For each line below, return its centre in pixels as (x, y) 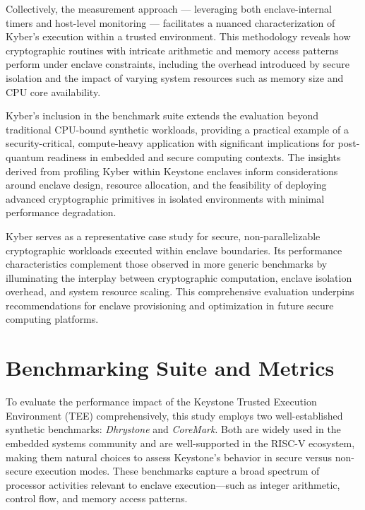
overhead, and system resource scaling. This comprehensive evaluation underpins (180, 291)
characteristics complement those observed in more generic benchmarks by (167, 264)
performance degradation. (61, 212)
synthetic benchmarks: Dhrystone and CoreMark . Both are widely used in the (173, 429)
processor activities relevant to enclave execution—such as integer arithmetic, (173, 484)
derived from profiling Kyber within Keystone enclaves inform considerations (172, 171)
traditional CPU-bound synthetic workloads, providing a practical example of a (177, 129)
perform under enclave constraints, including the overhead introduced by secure (178, 64)
